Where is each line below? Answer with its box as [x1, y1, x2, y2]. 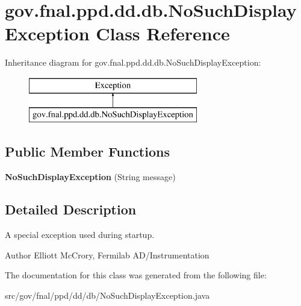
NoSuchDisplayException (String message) [5, 170, 176, 183]
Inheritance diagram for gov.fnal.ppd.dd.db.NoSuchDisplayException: [5, 56, 261, 69]
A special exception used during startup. [5, 228, 155, 241]
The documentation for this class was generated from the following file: [5, 269, 267, 281]
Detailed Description [5, 200, 137, 219]
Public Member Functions [5, 142, 170, 161]
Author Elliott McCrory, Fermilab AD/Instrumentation [5, 248, 209, 261]
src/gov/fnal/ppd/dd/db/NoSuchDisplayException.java [5, 289, 210, 301]
